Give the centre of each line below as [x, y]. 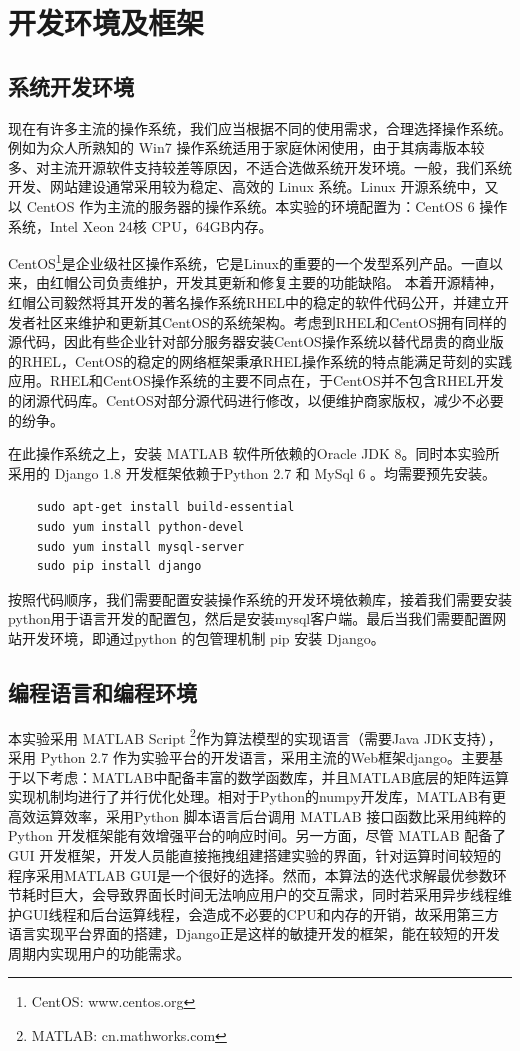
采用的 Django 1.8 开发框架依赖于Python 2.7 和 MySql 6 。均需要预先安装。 [252, 472]
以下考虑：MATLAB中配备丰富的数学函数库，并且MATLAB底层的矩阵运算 [265, 776]
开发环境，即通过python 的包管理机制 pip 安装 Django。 [203, 637]
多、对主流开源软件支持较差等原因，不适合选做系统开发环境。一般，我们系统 [260, 166]
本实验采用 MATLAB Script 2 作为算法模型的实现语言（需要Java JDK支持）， [255, 736]
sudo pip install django [119, 566]
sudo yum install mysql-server [140, 546]
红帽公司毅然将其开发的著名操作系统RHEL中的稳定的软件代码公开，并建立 [252, 301]
